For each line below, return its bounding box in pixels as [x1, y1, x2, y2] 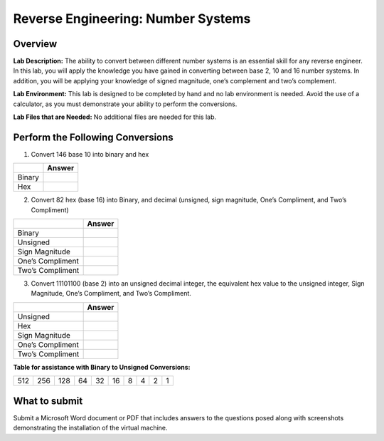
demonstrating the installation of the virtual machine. [13, 424, 168, 432]
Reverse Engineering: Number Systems [13, 11, 251, 26]
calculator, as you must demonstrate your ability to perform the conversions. [13, 100, 238, 108]
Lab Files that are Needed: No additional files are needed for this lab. [13, 113, 217, 121]
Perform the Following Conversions [13, 131, 174, 143]
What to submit [13, 395, 83, 407]
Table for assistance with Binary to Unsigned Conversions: [13, 363, 191, 371]
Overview [13, 38, 58, 50]
